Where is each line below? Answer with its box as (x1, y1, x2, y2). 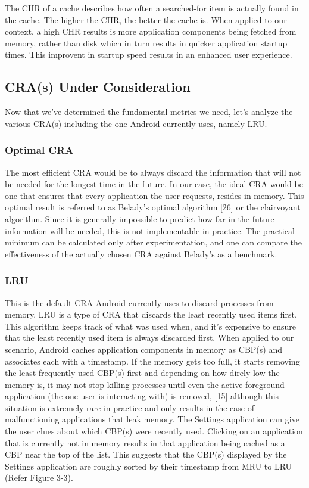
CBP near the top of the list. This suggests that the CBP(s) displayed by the (5, 448, 287, 461)
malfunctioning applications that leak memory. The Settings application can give (5, 413, 299, 425)
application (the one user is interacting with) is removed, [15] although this (5, 390, 279, 402)
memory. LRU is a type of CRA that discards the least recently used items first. (5, 308, 297, 321)
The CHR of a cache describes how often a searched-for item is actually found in (5, 2, 299, 14)
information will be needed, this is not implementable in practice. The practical (5, 224, 295, 237)
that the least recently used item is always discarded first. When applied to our (5, 331, 294, 344)
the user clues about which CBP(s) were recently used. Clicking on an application (5, 425, 303, 437)
